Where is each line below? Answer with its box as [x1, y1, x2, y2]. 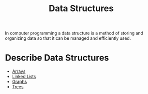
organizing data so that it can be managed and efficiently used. [5, 35, 131, 41]
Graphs [12, 78, 27, 85]
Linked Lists [12, 74, 36, 79]
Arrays [12, 68, 26, 74]
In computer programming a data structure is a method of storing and [5, 30, 144, 36]
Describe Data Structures [5, 52, 109, 63]
